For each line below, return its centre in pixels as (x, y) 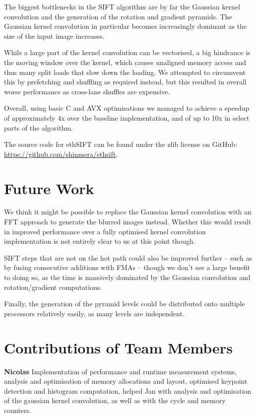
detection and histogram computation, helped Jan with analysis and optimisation (128, 390)
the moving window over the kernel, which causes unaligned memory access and (125, 62)
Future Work (49, 188)
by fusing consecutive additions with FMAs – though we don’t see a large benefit (127, 267)
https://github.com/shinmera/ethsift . (61, 154)
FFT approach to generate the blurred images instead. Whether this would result (128, 222)
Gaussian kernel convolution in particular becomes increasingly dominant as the (126, 26)
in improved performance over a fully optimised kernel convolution (105, 231)
